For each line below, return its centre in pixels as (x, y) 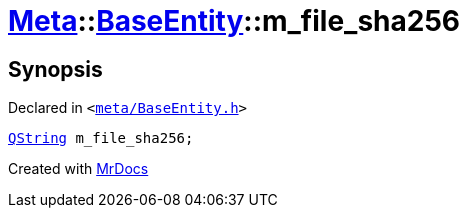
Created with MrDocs (78, 169)
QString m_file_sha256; (101, 138)
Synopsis (55, 69)
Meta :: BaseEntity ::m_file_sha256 (234, 21)
